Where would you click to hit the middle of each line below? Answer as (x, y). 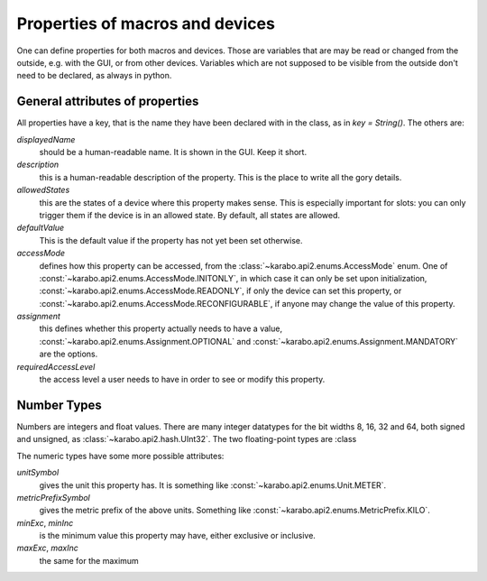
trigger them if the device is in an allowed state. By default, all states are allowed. (190, 215)
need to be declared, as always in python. (94, 76)
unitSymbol (38, 473)
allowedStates (43, 190)
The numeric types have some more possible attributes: (120, 456)
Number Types (60, 405)
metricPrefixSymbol (53, 497)
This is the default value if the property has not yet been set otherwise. (171, 240)
